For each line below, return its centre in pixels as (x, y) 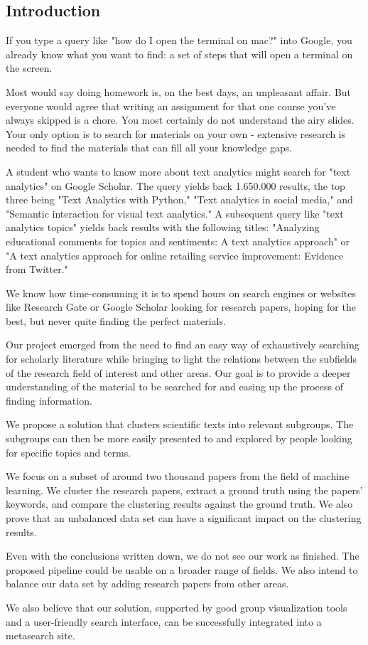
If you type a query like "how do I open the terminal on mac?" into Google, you (179, 40)
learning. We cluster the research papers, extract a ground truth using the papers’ (184, 490)
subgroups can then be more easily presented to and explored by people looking (179, 438)
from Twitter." (37, 269)
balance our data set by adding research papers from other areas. (147, 583)
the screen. (29, 68)
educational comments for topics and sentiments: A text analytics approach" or (178, 241)
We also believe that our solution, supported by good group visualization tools (177, 607)
